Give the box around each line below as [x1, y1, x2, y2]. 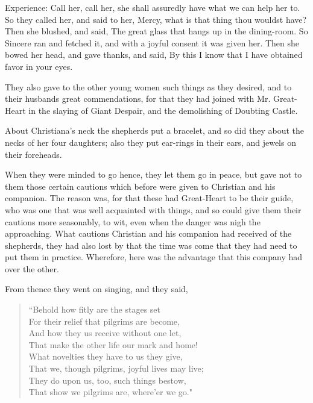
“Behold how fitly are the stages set [28, 303, 160, 316]
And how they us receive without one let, [28, 326, 182, 339]
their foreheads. [5, 148, 62, 160]
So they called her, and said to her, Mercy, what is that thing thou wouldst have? [5, 13, 307, 25]
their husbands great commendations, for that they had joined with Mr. [5, 92, 271, 105]
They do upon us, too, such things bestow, [28, 373, 186, 386]
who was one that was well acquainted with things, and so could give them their [5, 203, 302, 216]
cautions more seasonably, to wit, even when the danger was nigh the [5, 215, 261, 228]
